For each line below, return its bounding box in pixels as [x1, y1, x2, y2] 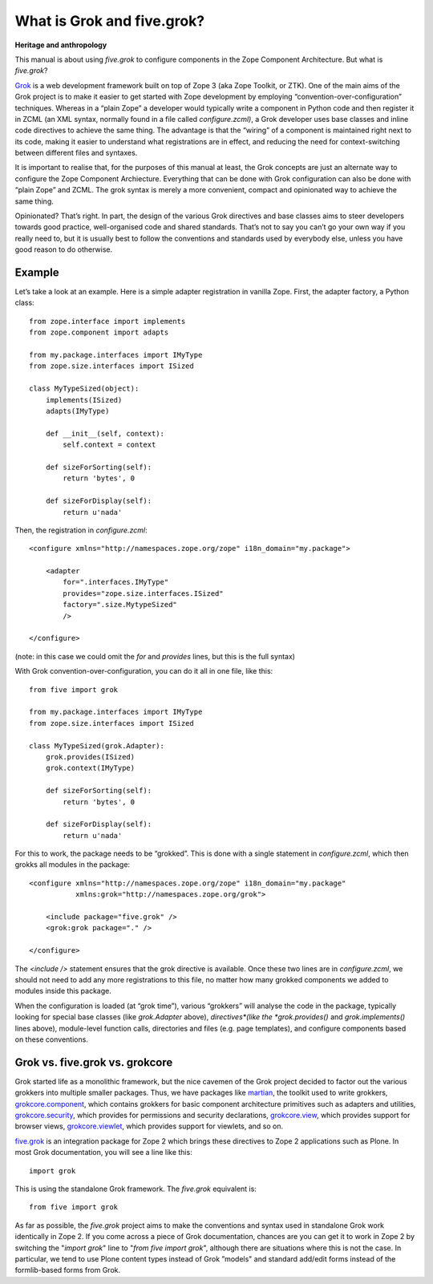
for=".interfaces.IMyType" [63, 577, 169, 587]
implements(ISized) [45, 395, 123, 404]
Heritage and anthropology [14, 40, 107, 50]
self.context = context [63, 440, 156, 449]
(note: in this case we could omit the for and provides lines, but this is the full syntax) [14, 651, 296, 661]
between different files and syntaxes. [14, 148, 138, 158]
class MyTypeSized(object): [29, 384, 140, 393]
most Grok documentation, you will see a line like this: [14, 1148, 192, 1157]
